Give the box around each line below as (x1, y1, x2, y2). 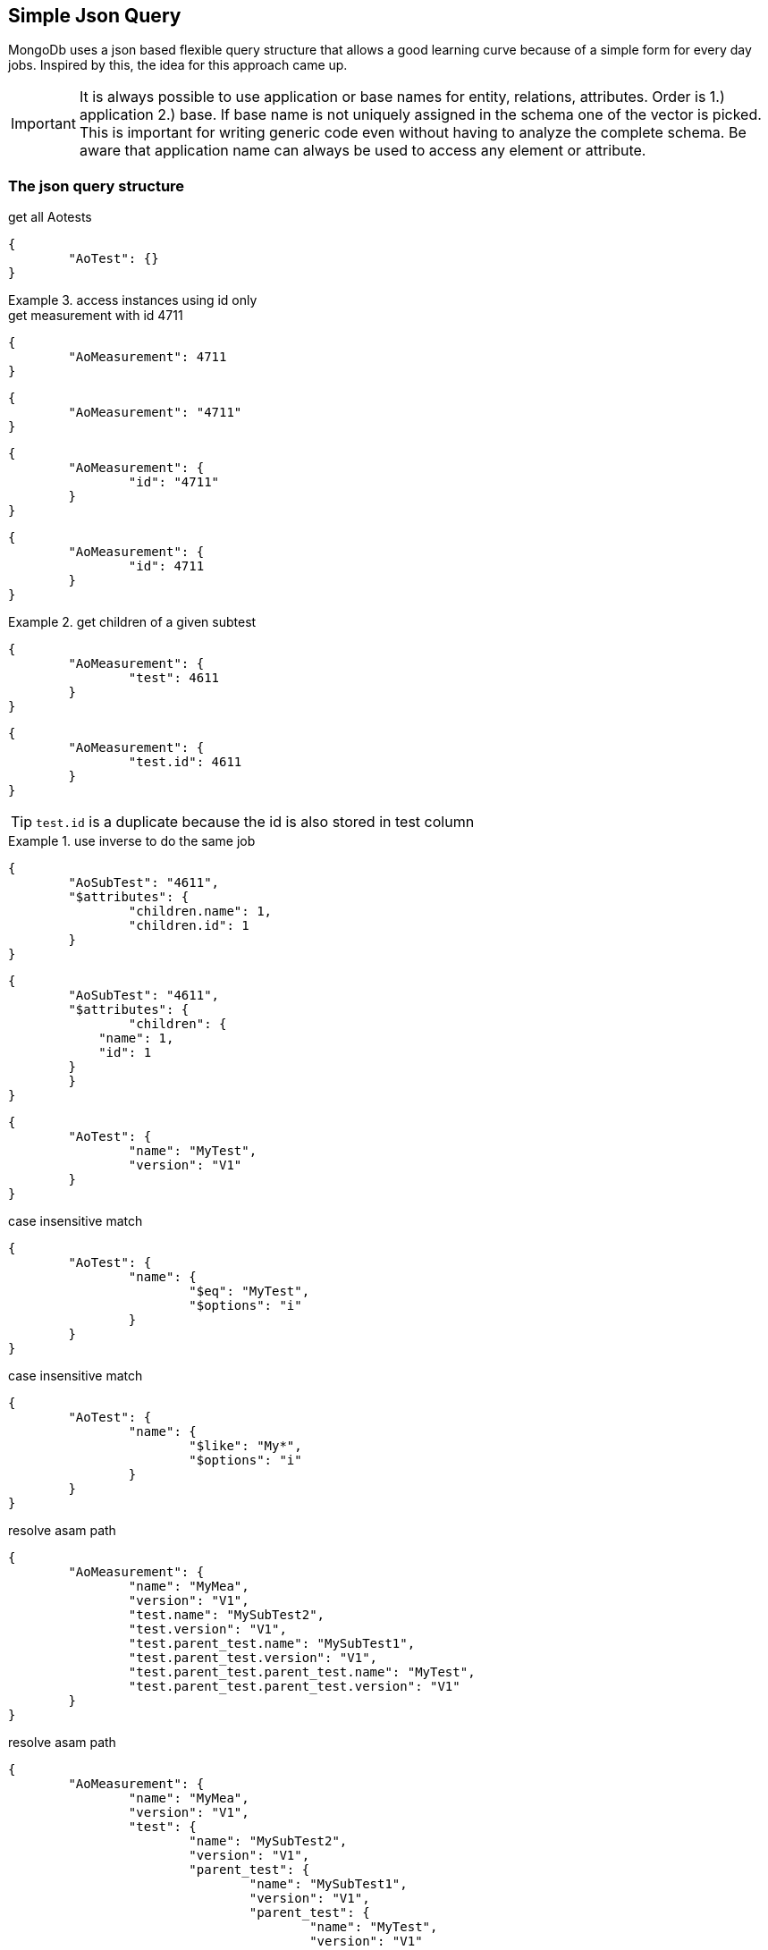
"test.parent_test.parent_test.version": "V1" (128, 1679, 460, 1694)
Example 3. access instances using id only (8, 292, 257, 308)
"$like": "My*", (189, 1439, 302, 1454)
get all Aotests (8, 209, 92, 225)
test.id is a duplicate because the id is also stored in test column (36, 813, 475, 831)
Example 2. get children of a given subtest (8, 614, 257, 630)
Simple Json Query (8, 4, 181, 27)
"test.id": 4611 (128, 755, 242, 770)
